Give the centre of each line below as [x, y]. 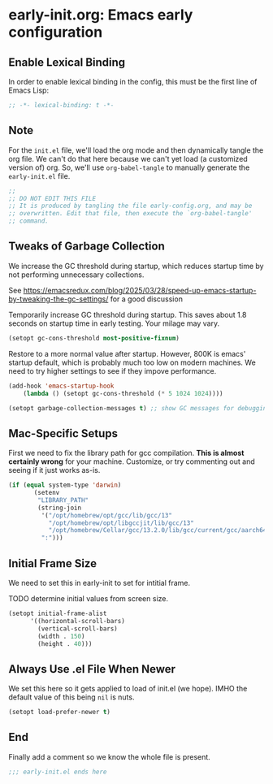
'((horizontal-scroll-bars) [78, 621]
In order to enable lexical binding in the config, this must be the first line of [133, 82]
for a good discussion [146, 299]
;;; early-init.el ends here [58, 772]
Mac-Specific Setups [63, 433]
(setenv [47, 493]
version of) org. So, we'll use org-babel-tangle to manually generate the [129, 167]
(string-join [60, 508]
